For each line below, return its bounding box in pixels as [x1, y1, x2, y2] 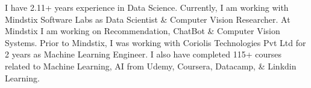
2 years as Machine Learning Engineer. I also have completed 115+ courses [5, 48, 281, 60]
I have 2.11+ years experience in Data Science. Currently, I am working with [5, 1, 289, 13]
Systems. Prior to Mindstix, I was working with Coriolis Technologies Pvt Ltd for [5, 36, 306, 48]
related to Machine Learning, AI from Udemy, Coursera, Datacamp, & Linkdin [5, 59, 297, 72]
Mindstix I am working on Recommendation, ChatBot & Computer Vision [5, 25, 280, 37]
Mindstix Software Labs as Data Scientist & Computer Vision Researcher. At [5, 13, 291, 25]
